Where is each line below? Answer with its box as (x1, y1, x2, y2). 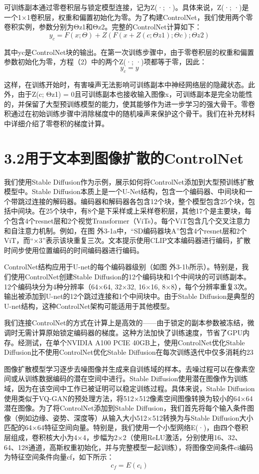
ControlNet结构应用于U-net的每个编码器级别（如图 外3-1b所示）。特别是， (4, 261, 242, 272)
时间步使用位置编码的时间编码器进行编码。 (4, 244, 143, 255)
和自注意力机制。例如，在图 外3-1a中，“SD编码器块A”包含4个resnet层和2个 (4, 225, 247, 236)
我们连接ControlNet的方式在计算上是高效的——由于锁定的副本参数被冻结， (4, 317, 248, 328)
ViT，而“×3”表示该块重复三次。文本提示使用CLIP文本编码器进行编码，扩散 (4, 235, 251, 245)
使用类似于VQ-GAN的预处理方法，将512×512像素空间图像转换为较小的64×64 (4, 393, 253, 403)
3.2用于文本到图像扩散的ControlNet (4, 147, 244, 168)
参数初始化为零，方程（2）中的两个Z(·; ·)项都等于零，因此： (4, 56, 207, 67)
